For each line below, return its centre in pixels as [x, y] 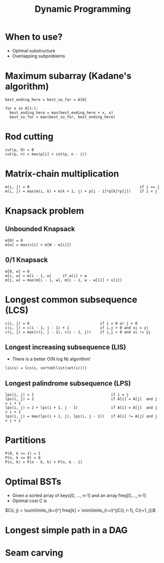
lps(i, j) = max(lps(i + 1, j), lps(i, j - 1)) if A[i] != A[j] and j [81, 416]
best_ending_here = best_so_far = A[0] [46, 100]
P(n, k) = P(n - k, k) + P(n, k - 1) [44, 462]
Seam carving [34, 553]
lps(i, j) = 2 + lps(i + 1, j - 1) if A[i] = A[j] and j [81, 408]
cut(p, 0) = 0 [20, 150]
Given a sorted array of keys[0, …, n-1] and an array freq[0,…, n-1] [79, 495]
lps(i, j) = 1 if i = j [67, 395]
